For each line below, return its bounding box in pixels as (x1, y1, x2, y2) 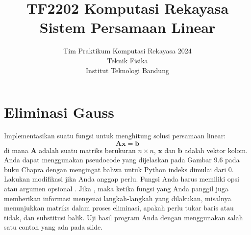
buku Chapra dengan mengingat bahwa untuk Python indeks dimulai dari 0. (4, 164, 234, 174)
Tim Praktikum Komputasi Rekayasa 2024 (63, 46, 192, 56)
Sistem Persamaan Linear (39, 17, 216, 37)
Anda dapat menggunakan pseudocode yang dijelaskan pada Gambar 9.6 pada (4, 155, 240, 165)
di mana (4, 145, 28, 155)
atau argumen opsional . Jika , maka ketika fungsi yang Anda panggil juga (4, 183, 228, 193)
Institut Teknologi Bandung (86, 65, 169, 75)
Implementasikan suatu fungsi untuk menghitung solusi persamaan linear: (4, 131, 226, 141)
